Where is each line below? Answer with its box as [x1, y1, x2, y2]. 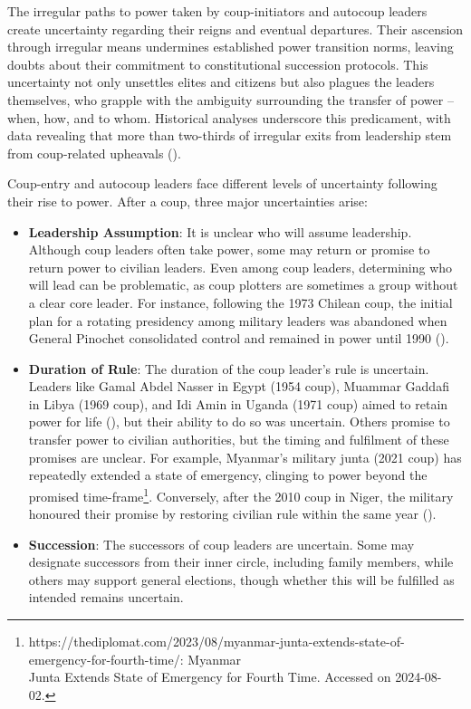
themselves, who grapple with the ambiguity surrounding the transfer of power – [7, 90, 454, 109]
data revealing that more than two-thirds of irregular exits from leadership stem [7, 126, 452, 145]
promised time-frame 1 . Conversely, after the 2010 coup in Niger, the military [28, 484, 454, 505]
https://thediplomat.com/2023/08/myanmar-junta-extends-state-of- [28, 632, 405, 651]
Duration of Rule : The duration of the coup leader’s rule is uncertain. [28, 359, 429, 378]
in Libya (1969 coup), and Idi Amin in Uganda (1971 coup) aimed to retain [28, 394, 448, 413]
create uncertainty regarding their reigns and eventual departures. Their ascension [7, 19, 464, 38]
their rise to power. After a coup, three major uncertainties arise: [7, 191, 368, 210]
